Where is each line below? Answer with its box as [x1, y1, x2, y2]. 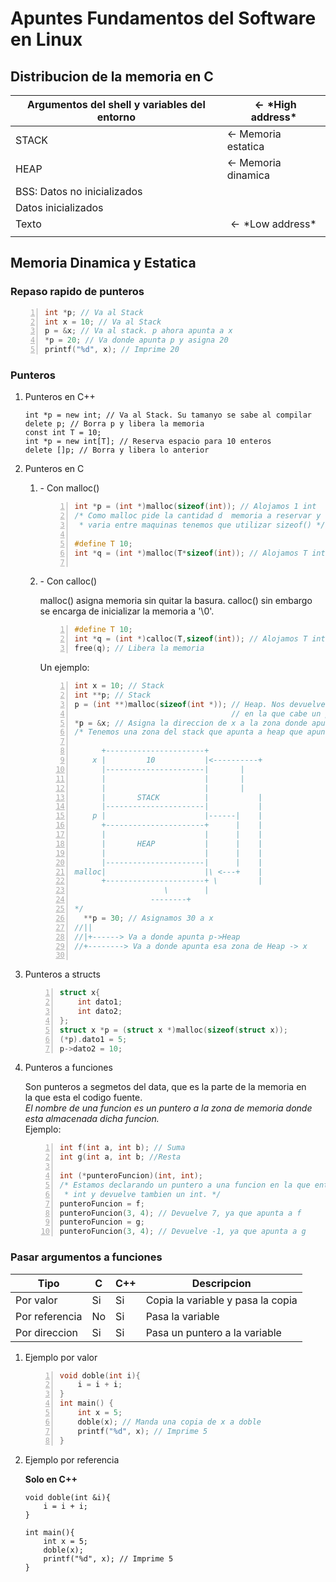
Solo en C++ [24, 1473, 78, 1485]
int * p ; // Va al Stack [44, 307, 144, 317]
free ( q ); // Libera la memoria [74, 643, 205, 654]
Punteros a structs [24, 968, 101, 981]
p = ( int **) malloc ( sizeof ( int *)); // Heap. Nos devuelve [74, 699, 326, 709]
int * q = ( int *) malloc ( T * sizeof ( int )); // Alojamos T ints [74, 548, 330, 558]
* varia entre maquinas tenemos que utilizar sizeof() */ [78, 520, 326, 531]
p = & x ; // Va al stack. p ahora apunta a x [44, 326, 233, 336]
